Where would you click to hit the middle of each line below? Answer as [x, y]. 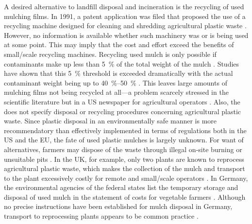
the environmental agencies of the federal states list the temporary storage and [121, 187]
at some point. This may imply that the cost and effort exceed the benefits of [119, 44]
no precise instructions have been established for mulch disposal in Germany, [118, 206]
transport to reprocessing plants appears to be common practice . [101, 216]
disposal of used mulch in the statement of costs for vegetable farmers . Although [125, 197]
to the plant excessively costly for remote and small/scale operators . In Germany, [126, 178]
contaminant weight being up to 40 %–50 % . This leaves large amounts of [116, 82]
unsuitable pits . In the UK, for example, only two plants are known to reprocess [124, 159]
